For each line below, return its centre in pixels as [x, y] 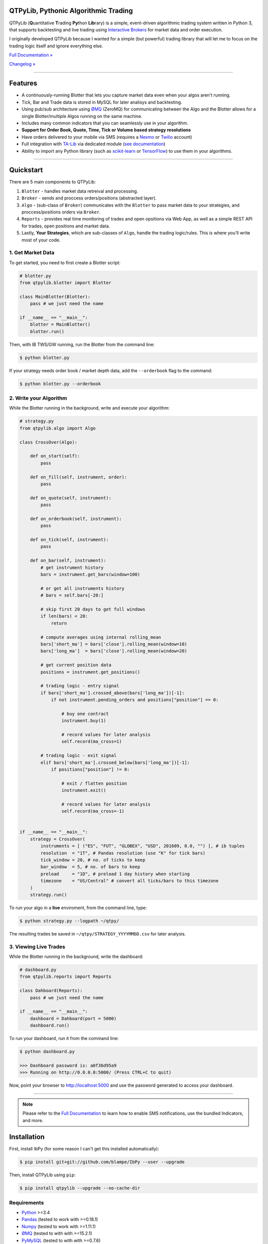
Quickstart [26, 170]
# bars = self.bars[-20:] [72, 595]
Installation [27, 1137]
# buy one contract [85, 714]
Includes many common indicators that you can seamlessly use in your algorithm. [105, 123]
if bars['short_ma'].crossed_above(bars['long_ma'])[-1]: [112, 693]
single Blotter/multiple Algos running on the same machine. [82, 116]
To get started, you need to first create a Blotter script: [65, 262]
